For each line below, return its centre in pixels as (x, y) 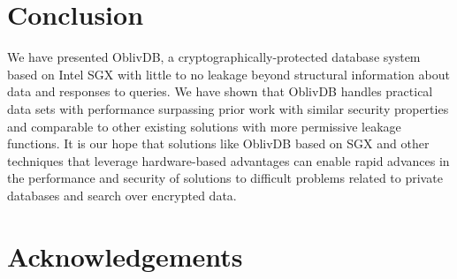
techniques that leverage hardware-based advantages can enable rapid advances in (228, 160)
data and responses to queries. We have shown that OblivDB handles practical (220, 91)
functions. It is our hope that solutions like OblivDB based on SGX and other (218, 143)
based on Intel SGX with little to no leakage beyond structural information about (228, 74)
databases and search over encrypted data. (122, 195)
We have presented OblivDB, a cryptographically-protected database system (214, 57)
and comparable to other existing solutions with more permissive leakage (204, 126)
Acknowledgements (125, 256)
